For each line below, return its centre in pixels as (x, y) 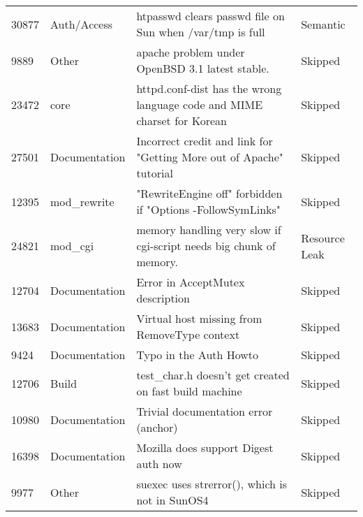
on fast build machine (189, 391)
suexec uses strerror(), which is (212, 484)
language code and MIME (200, 104)
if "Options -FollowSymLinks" (208, 209)
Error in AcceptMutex (191, 282)
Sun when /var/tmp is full (201, 32)
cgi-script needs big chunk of (206, 246)
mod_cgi (72, 246)
